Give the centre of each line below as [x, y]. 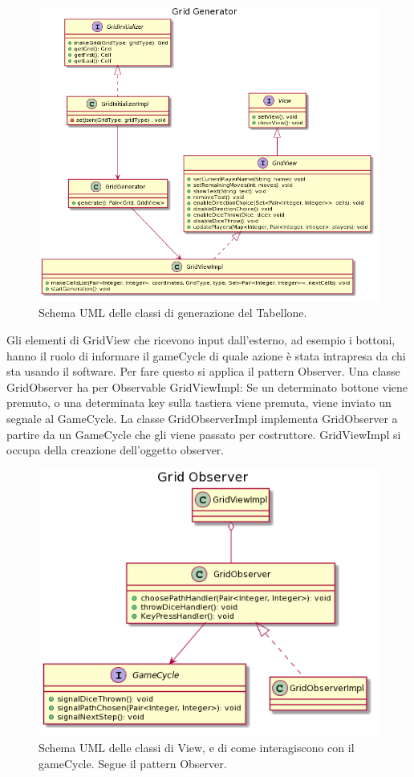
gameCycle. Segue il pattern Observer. [133, 763]
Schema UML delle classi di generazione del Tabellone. [173, 313]
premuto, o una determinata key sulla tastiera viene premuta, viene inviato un [199, 403]
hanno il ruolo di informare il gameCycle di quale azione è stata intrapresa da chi [206, 355]
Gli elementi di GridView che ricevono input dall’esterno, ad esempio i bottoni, [201, 340]
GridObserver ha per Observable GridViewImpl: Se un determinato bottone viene [207, 386]
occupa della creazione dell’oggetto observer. [116, 450]
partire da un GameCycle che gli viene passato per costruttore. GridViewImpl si [204, 434]
